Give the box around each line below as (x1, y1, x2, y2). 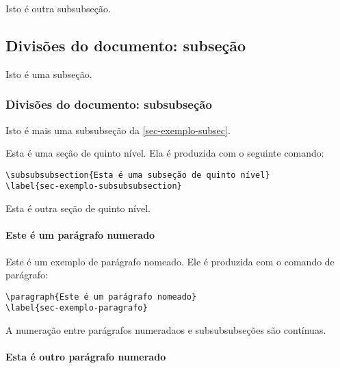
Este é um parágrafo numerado (5, 228, 155, 242)
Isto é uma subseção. (5, 66, 92, 81)
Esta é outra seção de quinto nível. (5, 201, 151, 215)
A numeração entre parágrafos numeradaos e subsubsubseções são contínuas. (5, 323, 326, 337)
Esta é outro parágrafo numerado (5, 350, 166, 364)
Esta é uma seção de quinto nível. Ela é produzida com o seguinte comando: (5, 146, 324, 160)
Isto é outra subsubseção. (5, 1, 111, 15)
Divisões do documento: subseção (5, 34, 246, 55)
